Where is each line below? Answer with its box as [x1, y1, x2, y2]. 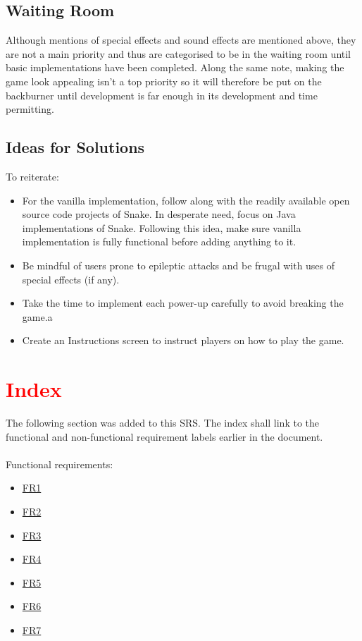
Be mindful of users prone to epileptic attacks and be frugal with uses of [22, 257, 335, 272]
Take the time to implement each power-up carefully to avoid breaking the [22, 295, 344, 310]
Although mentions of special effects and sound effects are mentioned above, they [6, 32, 356, 47]
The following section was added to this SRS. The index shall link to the [6, 415, 320, 430]
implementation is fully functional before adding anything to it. [22, 234, 297, 249]
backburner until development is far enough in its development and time [6, 87, 318, 102]
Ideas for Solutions [6, 136, 145, 158]
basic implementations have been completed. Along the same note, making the [6, 60, 344, 75]
